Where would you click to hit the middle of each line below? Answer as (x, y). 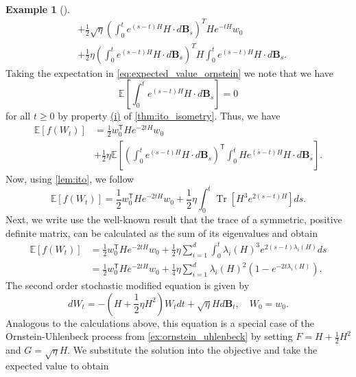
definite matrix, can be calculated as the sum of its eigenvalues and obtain (162, 232)
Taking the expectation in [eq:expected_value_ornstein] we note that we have (170, 72)
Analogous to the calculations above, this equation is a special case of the (160, 322)
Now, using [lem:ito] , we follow (70, 179)
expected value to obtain (57, 365)
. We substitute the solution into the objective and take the (192, 350)
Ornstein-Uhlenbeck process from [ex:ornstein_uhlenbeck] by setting (149, 336)
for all (18, 116)
